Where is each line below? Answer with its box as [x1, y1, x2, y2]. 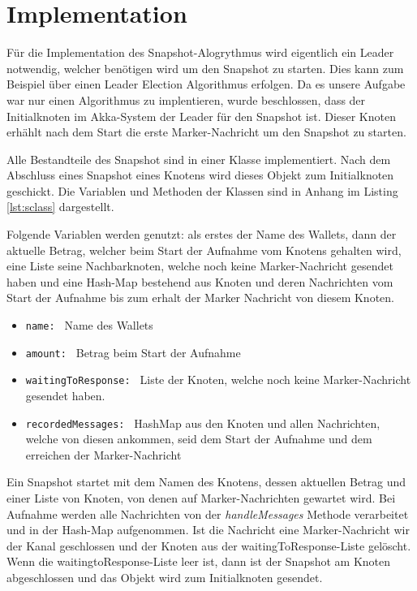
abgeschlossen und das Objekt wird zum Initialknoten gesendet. [6, 569, 323, 585]
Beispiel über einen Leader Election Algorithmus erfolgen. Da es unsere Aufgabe [6, 75, 406, 93]
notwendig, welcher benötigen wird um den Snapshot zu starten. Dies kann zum [6, 59, 404, 76]
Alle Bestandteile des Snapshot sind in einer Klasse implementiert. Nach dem [6, 150, 391, 167]
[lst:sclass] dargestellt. [6, 198, 114, 215]
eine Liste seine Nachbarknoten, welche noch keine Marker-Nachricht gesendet [6, 257, 393, 274]
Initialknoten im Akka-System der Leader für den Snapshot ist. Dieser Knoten [6, 107, 396, 124]
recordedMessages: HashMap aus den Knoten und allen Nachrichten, [25, 414, 380, 431]
